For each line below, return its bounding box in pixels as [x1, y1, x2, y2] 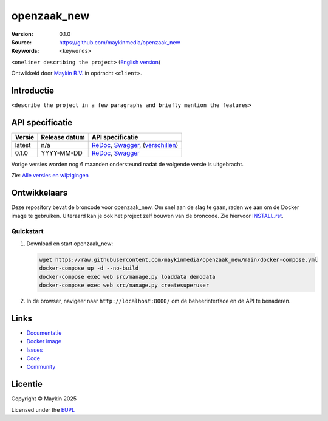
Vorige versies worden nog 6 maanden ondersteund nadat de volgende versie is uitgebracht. [11, 160, 244, 168]
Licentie [11, 379, 43, 389]
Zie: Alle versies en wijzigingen [11, 172, 89, 179]
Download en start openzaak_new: [26, 240, 114, 247]
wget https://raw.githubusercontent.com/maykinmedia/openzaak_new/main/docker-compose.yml [39, 256, 318, 263]
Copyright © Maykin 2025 [11, 395, 77, 402]
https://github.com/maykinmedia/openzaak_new [59, 38, 180, 46]
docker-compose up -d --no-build [39, 265, 139, 272]
